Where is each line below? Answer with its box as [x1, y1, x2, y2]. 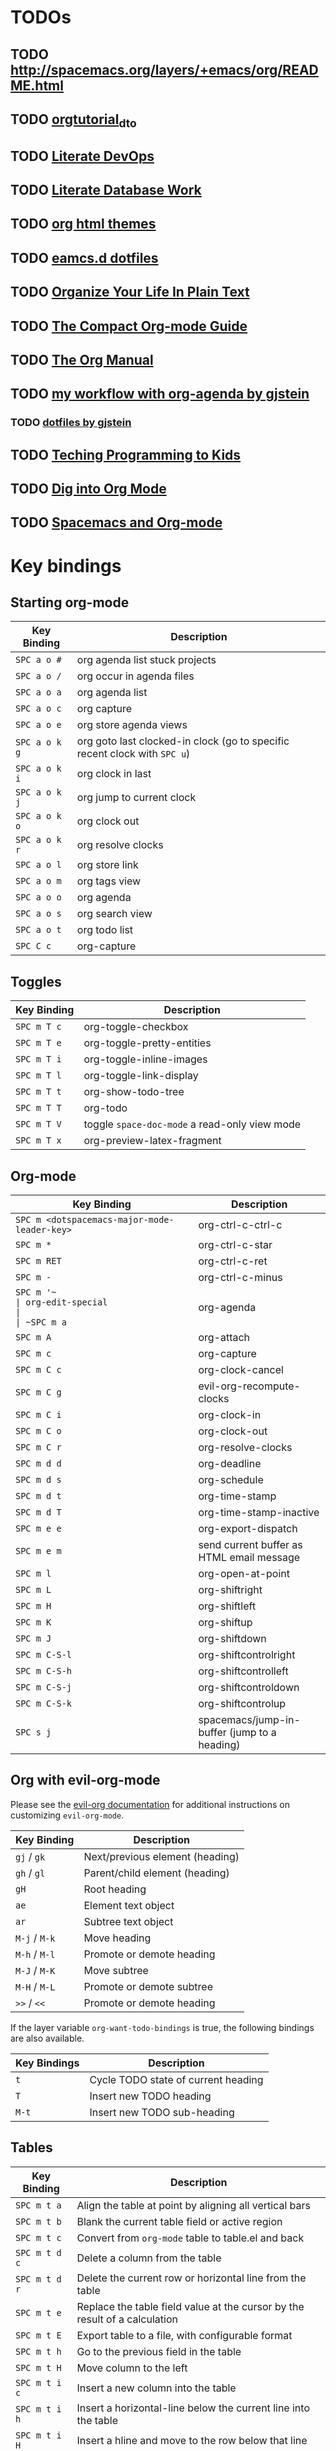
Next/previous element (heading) [83, 1849, 240, 1863]
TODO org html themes [10, 216, 157, 233]
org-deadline [198, 1457, 262, 1470]
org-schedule [198, 1473, 264, 1486]
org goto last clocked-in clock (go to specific [76, 734, 290, 748]
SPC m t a [15, 2199, 62, 2211]
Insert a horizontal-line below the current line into [76, 2401, 310, 2415]
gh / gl [15, 1866, 46, 1880]
